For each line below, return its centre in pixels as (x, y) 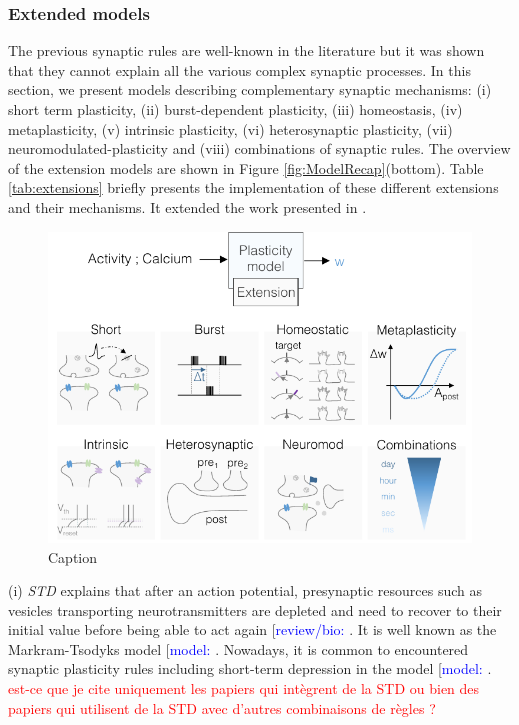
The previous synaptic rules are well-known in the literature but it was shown (246, 50)
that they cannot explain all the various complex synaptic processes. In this (239, 69)
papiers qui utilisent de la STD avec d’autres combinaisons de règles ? (222, 707)
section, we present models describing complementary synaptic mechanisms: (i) (250, 89)
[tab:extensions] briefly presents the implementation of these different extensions (253, 187)
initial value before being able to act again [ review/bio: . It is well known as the (252, 629)
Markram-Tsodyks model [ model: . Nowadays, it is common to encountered (238, 648)
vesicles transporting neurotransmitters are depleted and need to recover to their (255, 609)
